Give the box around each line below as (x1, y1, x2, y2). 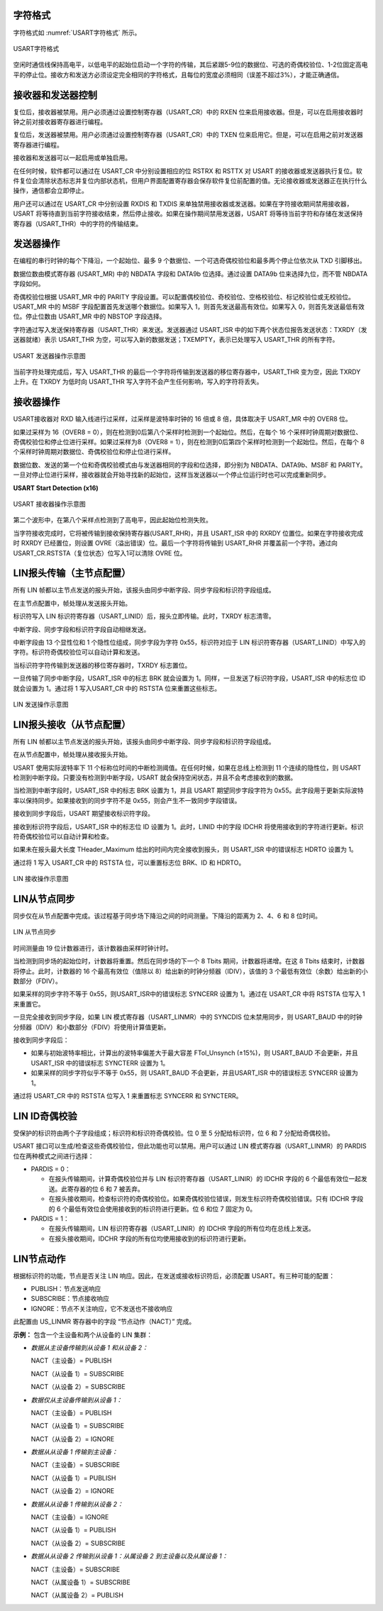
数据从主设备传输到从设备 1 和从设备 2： (30, 1343, 149, 1351)
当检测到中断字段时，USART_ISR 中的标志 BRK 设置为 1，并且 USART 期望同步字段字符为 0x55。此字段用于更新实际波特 (13, 786, 364, 795)
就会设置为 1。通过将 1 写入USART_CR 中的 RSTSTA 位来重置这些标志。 (13, 684, 221, 692)
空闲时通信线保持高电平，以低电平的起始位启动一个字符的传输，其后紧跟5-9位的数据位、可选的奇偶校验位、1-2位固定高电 (13, 60, 368, 69)
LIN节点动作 (13, 1253, 66, 1265)
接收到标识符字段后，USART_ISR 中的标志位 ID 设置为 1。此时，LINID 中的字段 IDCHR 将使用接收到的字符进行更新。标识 (13, 822, 364, 831)
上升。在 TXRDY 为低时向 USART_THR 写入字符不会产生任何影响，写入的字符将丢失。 (13, 377, 263, 386)
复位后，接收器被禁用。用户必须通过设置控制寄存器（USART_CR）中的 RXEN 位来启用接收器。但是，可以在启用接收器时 (13, 107, 363, 116)
